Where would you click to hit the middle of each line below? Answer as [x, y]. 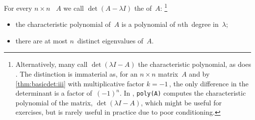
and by [199, 74]
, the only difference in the [209, 83]
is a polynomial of [148, 24]
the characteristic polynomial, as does [194, 64]
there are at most [41, 40]
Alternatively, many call [51, 64]
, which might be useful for [181, 102]
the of [143, 8]
